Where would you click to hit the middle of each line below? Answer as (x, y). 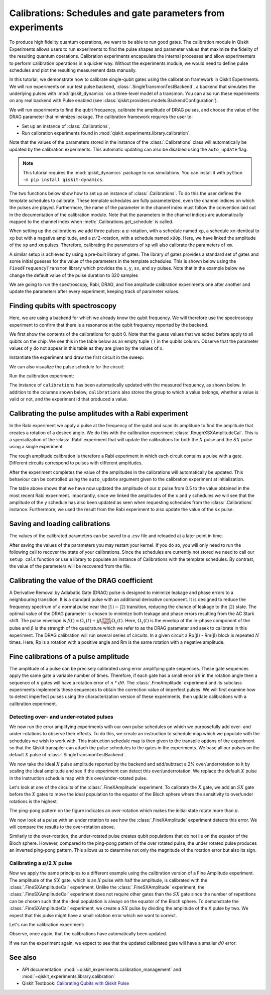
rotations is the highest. (34, 801)
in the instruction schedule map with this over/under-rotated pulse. (78, 778)
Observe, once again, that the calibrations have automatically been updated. (88, 934)
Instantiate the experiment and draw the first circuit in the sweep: (77, 357)
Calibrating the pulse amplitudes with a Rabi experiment (99, 414)
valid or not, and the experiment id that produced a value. (69, 399)
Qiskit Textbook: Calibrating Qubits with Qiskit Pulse (76, 983)
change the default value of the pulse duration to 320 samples (74, 275)
